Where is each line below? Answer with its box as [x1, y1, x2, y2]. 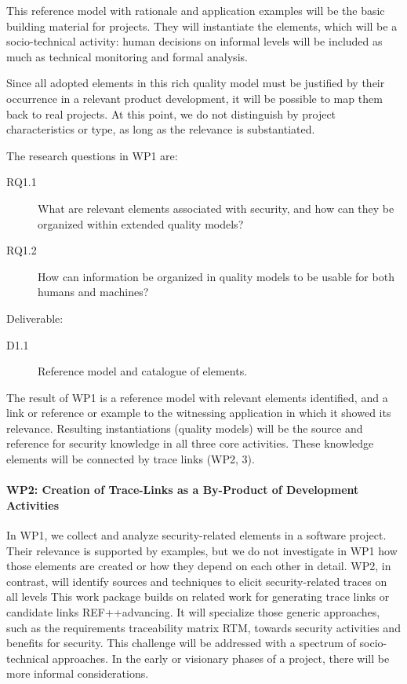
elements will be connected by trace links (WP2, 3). [6, 451, 255, 467]
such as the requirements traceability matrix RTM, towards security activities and [6, 619, 401, 635]
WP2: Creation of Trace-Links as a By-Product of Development [6, 481, 359, 498]
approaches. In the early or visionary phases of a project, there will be [52, 649, 390, 666]
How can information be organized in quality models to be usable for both [38, 268, 394, 284]
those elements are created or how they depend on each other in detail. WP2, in [6, 558, 391, 574]
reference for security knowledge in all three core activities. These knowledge [6, 435, 374, 452]
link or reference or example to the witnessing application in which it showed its [6, 404, 391, 421]
